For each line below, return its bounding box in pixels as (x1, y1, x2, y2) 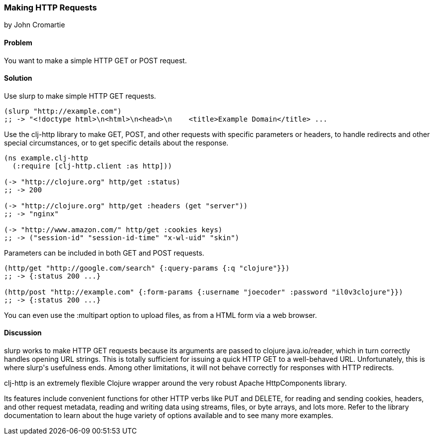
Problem (4, 38, 32, 47)
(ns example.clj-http (4, 153, 88, 162)
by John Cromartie (4, 20, 65, 29)
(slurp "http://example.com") (4, 107, 122, 115)
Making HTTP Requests (4, 2, 97, 12)
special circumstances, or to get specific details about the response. (4, 138, 229, 147)
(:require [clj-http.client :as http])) (12, 161, 172, 170)
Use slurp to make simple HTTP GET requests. (4, 91, 156, 100)
